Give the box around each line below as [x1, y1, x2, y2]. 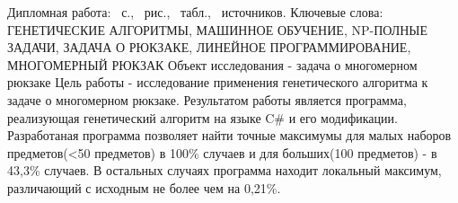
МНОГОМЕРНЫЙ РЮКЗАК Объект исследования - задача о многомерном [7, 55, 418, 74]
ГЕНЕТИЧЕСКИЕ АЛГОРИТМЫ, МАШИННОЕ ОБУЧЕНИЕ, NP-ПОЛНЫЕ [7, 20, 428, 39]
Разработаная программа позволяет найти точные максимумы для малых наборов [7, 126, 452, 145]
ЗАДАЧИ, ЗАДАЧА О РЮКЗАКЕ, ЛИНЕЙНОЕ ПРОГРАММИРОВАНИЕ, [7, 38, 411, 57]
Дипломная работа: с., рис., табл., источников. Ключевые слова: [7, 3, 383, 21]
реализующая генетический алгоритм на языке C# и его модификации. [7, 108, 398, 127]
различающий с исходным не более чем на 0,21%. [7, 178, 281, 197]
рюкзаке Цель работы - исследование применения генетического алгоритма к [7, 73, 428, 92]
